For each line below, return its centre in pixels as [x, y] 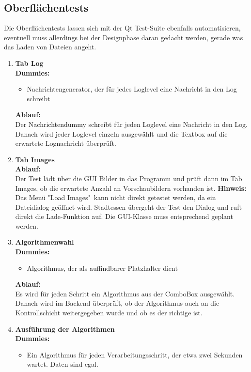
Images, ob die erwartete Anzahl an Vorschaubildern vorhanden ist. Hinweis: [131, 188]
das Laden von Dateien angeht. [50, 47]
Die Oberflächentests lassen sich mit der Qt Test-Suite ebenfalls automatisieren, [122, 28]
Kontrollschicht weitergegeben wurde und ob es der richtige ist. [109, 313]
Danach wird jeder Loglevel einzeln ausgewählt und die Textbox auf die [121, 133]
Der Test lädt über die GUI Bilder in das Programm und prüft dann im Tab [129, 178]
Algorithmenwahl [45, 242]
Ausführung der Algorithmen [65, 329]
